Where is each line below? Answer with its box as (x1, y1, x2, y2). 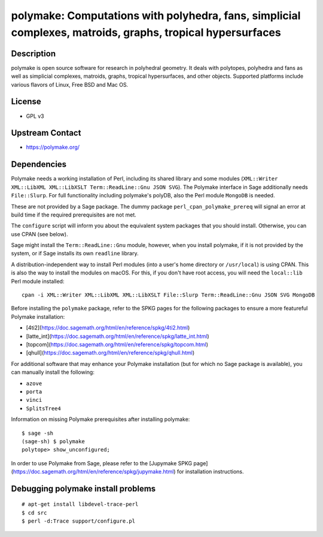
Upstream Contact (11, 128, 81, 138)
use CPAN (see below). (11, 230, 68, 237)
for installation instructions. (176, 468, 244, 475)
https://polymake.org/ (26, 144, 80, 151)
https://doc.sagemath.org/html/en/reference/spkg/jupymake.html (13, 468, 174, 475)
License (11, 96, 41, 107)
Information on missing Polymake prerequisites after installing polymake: (11, 416, 190, 423)
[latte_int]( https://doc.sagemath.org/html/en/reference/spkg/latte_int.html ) (26, 332, 209, 340)
